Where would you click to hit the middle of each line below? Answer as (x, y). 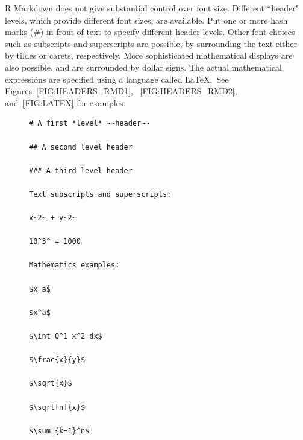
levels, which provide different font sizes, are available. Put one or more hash (146, 20)
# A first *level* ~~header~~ (89, 123)
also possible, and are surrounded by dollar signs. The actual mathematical (143, 67)
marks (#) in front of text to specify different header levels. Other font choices (150, 32)
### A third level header (81, 171)
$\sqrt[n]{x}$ (57, 407)
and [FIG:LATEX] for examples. (65, 102)
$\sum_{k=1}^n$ (59, 431)
